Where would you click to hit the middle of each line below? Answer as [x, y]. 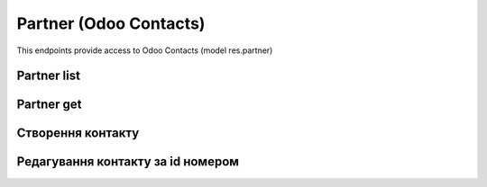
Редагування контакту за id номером [128, 162]
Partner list [49, 76]
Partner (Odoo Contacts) [111, 23]
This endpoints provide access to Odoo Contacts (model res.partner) [145, 50]
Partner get [49, 105]
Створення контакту [78, 134]
